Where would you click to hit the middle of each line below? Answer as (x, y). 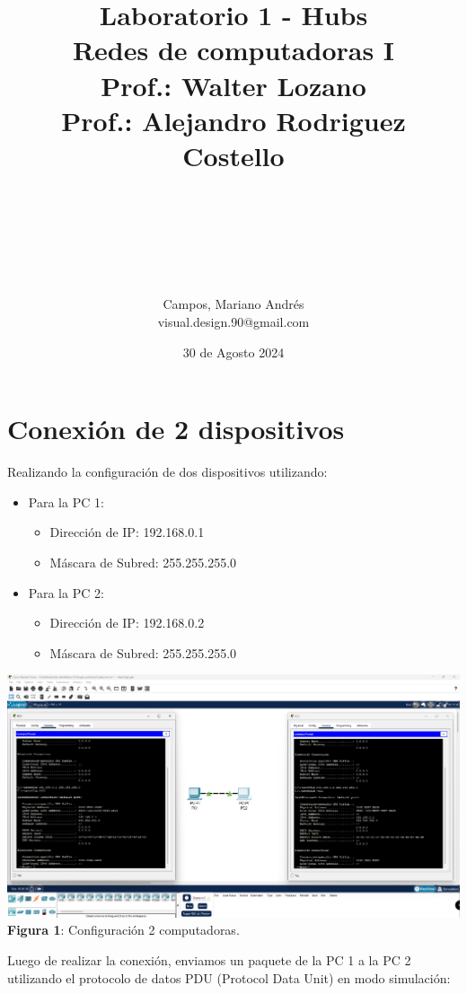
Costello (233, 155)
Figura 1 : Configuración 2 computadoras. (123, 930)
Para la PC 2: (66, 592)
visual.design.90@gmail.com (233, 322)
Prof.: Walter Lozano (233, 85)
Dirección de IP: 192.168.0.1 (127, 532)
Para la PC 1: (66, 501)
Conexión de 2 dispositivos (176, 429)
